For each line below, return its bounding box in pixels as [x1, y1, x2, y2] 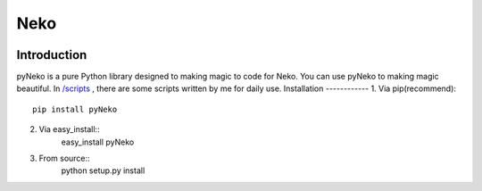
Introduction [16, 47, 87, 62]
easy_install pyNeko [61, 137, 135, 147]
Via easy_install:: [38, 124, 100, 135]
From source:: [38, 153, 90, 164]
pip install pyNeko [32, 104, 118, 114]
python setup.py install [61, 165, 145, 176]
